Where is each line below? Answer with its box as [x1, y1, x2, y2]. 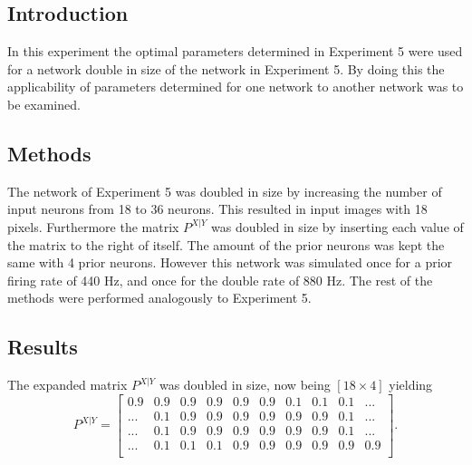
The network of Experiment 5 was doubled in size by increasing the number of [7, 181, 442, 200]
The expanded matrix [7, 375, 128, 394]
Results [7, 333, 78, 361]
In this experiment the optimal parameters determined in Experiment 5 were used [7, 42, 463, 61]
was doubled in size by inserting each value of [211, 217, 464, 236]
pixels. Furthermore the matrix [7, 217, 179, 236]
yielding [389, 375, 433, 394]
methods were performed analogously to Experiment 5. [7, 288, 312, 307]
